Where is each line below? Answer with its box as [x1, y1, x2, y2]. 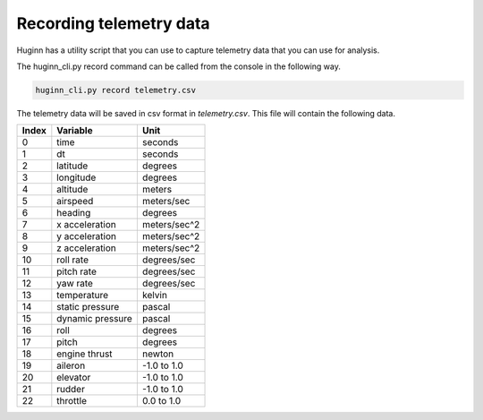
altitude [56, 184, 89, 196]
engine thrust [56, 347, 113, 360]
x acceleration [56, 219, 116, 231]
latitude [56, 159, 89, 172]
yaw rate [56, 278, 94, 290]
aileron [56, 359, 86, 372]
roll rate [56, 253, 89, 266]
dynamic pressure [56, 313, 133, 325]
